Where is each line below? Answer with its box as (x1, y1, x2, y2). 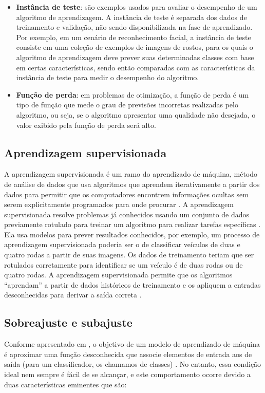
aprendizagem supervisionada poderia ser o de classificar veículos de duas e (4, 239, 240, 250)
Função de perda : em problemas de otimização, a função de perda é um (16, 89, 249, 100)
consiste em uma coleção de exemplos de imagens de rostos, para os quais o (16, 42, 253, 52)
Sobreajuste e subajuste (4, 314, 132, 330)
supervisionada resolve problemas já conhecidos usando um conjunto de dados (4, 209, 250, 219)
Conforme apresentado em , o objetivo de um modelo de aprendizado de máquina (4, 339, 260, 349)
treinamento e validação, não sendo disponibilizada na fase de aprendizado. (16, 22, 253, 32)
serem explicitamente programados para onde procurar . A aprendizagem (4, 199, 234, 210)
